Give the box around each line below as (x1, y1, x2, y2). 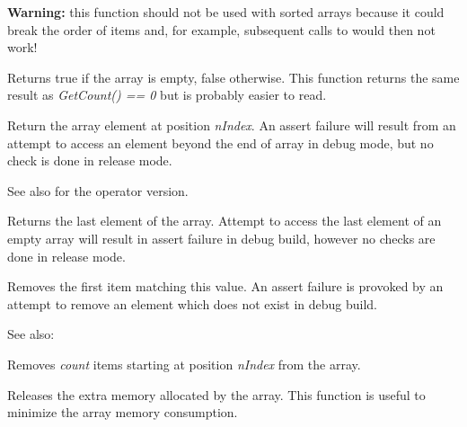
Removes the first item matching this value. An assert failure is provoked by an (7, 277, 444, 296)
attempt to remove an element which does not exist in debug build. (7, 294, 378, 313)
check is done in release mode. (7, 151, 172, 170)
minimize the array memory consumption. (7, 403, 238, 422)
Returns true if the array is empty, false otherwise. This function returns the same (7, 67, 460, 86)
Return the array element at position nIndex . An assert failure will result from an (7, 115, 456, 134)
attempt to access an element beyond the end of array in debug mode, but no (7, 133, 434, 152)
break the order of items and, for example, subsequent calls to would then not (7, 20, 436, 39)
